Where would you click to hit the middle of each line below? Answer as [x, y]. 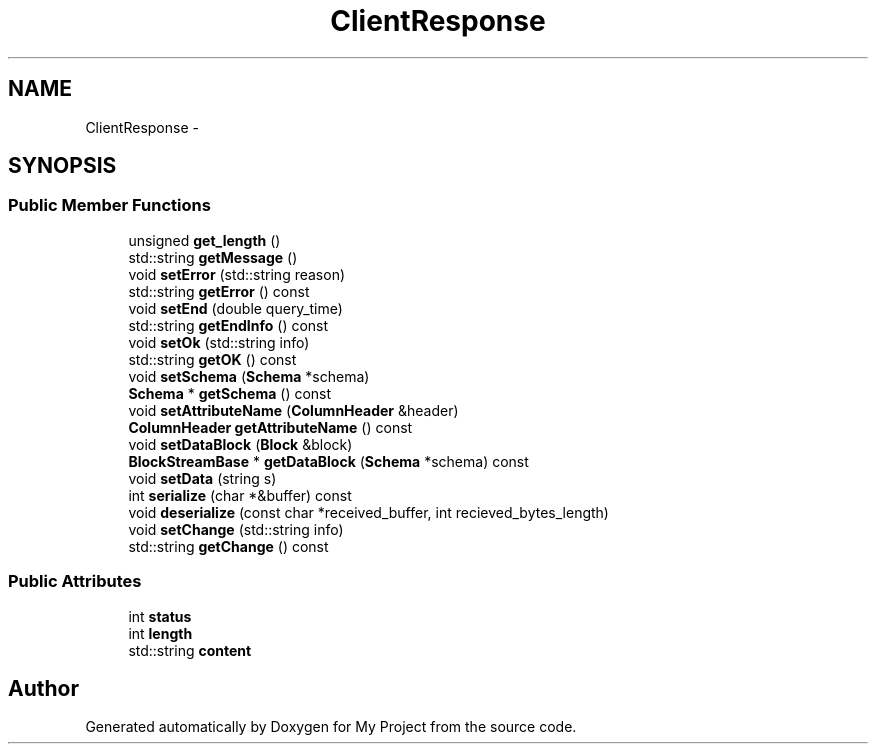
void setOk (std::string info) [219, 342]
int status [160, 616]
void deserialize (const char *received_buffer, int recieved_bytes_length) [368, 512]
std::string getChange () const [228, 546]
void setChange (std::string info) [236, 529]
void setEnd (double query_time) [235, 308]
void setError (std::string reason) [237, 274]
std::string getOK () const [212, 359]
